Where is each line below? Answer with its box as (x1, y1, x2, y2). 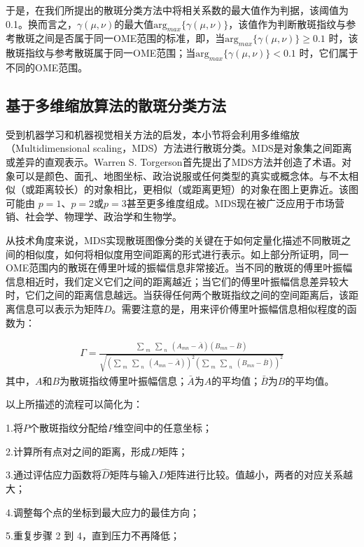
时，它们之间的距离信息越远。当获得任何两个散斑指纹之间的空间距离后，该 (6, 287, 349, 302)
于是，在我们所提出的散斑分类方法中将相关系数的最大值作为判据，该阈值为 (6, 3, 349, 17)
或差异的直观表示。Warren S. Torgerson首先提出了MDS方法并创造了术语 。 (6, 154, 342, 169)
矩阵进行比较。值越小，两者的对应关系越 (167, 467, 353, 482)
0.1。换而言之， (6, 16, 77, 31)
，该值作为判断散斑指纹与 (228, 16, 346, 31)
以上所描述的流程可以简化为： (6, 397, 143, 411)
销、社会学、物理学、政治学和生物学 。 (6, 209, 182, 224)
